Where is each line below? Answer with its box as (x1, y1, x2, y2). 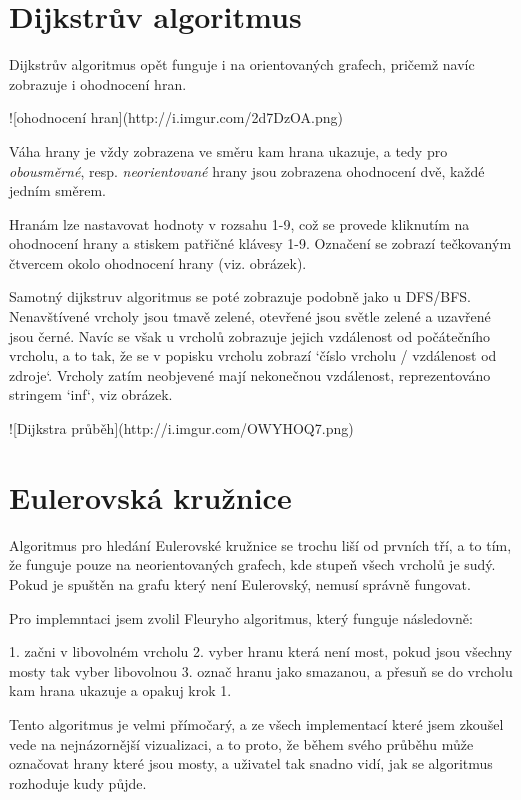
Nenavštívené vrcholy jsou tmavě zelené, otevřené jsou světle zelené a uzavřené (9, 306, 491, 327)
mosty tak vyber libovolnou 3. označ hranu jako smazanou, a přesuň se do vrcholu (9, 660, 513, 681)
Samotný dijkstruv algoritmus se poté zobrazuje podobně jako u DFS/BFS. (9, 286, 472, 307)
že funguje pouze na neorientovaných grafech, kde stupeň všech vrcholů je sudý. (9, 554, 496, 575)
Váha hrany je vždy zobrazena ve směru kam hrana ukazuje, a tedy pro (9, 140, 448, 161)
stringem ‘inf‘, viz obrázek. (9, 384, 173, 405)
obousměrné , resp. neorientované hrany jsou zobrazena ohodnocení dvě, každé (9, 160, 485, 181)
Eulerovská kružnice (9, 476, 292, 517)
